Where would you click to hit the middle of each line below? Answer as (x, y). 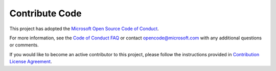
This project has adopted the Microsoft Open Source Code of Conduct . (84, 29)
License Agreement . (31, 62)
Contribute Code (45, 13)
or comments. (24, 45)
